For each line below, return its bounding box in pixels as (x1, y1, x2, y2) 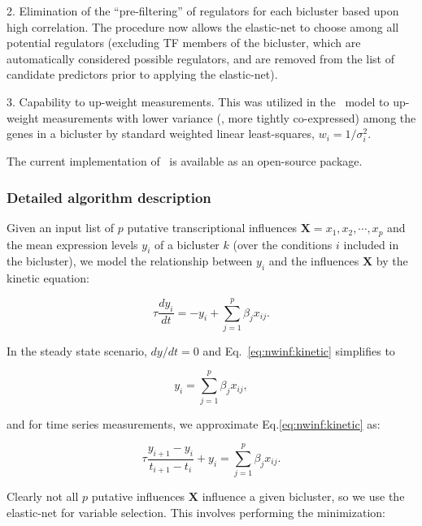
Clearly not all (7, 488, 79, 505)
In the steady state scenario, (7, 342, 147, 359)
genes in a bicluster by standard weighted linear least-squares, (7, 125, 315, 142)
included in (343, 235, 399, 252)
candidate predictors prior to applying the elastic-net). (7, 66, 278, 83)
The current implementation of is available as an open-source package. (7, 153, 363, 170)
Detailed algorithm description (7, 187, 211, 207)
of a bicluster (154, 235, 220, 252)
